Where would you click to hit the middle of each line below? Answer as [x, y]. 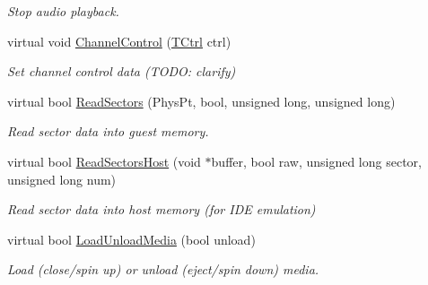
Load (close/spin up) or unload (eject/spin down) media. [163, 269]
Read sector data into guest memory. [108, 131]
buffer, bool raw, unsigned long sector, [316, 161]
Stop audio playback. [63, 11]
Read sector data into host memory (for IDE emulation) [162, 209]
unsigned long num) [62, 179]
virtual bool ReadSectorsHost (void [104, 161]
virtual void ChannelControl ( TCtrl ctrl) [119, 41]
